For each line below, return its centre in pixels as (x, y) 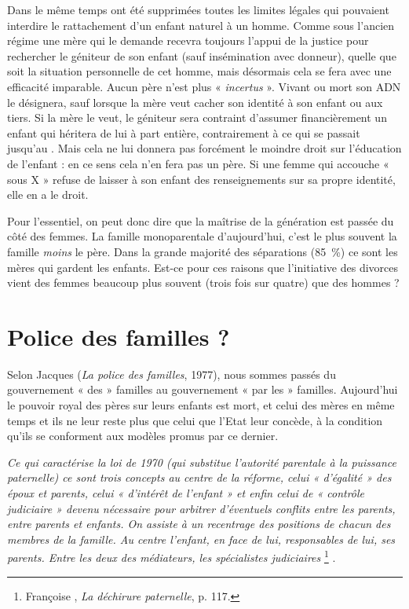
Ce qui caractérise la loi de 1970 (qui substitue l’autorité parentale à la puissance (202, 462)
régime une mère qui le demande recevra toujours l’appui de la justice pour (188, 40)
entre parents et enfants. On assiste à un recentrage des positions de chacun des (199, 524)
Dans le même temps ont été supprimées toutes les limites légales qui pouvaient (198, 9)
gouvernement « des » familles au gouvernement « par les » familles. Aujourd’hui (203, 389)
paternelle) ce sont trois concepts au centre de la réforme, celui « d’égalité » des (199, 477)
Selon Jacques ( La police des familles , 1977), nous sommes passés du (172, 374)
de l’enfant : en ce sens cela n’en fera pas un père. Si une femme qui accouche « (198, 163)
